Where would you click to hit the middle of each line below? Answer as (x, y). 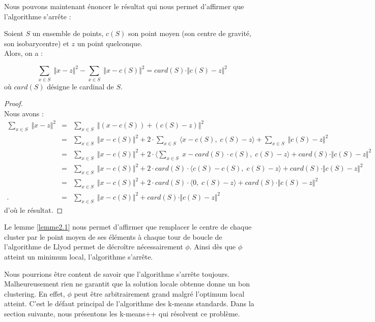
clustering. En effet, (35, 293)
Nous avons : (24, 113)
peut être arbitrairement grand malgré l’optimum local (159, 293)
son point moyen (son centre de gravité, (190, 33)
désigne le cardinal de (80, 86)
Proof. (13, 103)
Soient (14, 33)
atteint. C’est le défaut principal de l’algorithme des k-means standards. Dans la (129, 303)
